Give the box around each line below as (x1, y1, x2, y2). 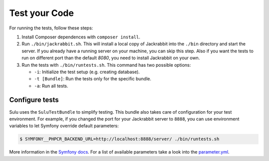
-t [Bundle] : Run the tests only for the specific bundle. (34, 76, 151, 82)
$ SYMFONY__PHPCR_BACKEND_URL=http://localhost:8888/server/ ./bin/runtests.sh (19, 136, 220, 142)
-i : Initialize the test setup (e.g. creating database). (34, 69, 140, 75)
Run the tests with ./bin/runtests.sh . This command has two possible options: (21, 62, 191, 68)
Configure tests (9, 96, 59, 104)
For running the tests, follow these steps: (9, 25, 93, 31)
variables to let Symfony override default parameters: (9, 123, 119, 129)
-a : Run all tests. (34, 83, 68, 89)
